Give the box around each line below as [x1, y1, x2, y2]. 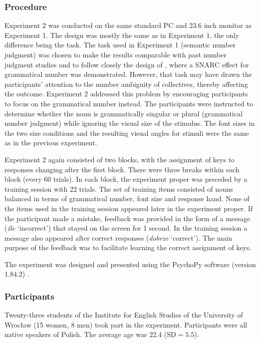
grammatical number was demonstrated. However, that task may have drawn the [4, 69, 252, 79]
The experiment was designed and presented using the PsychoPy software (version [4, 259, 256, 269]
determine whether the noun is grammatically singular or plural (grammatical [4, 108, 243, 118]
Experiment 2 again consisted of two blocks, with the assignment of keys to [4, 154, 235, 164]
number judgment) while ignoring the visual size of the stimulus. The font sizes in [4, 118, 255, 128]
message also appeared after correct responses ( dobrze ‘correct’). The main [4, 232, 232, 243]
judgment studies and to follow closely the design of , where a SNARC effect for [4, 59, 249, 69]
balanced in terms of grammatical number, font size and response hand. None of [4, 193, 250, 204]
